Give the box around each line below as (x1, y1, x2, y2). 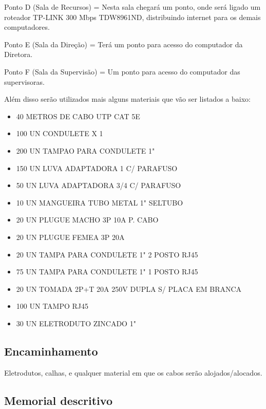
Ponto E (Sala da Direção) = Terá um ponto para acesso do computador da (4, 39, 243, 49)
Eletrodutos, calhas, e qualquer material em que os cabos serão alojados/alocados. (4, 367, 262, 378)
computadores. (4, 22, 50, 32)
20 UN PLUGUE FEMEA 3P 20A (16, 231, 125, 242)
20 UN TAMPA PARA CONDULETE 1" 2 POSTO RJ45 (16, 249, 198, 259)
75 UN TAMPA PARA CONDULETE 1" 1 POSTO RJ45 (16, 266, 198, 277)
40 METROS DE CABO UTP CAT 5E (16, 110, 140, 121)
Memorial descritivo (4, 392, 112, 408)
